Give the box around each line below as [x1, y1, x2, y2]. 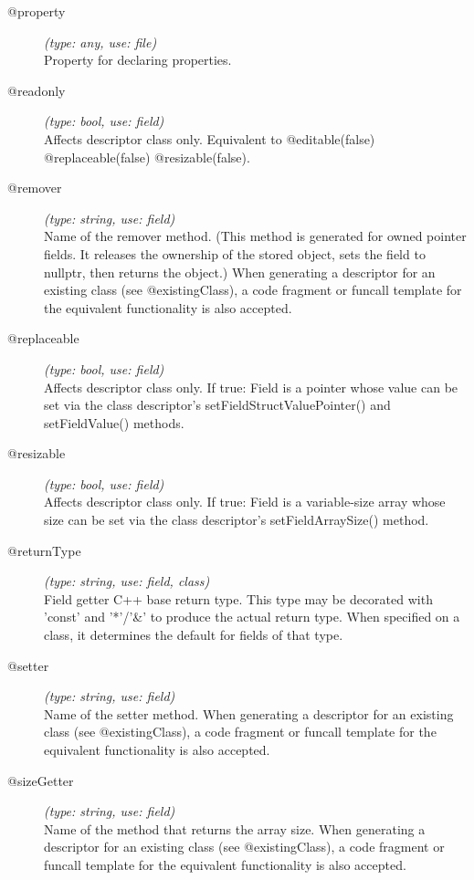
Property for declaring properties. [44, 50, 232, 69]
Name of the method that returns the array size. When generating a [44, 819, 426, 838]
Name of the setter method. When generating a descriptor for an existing [44, 704, 454, 723]
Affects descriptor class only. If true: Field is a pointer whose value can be [44, 377, 458, 396]
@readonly [7, 80, 66, 100]
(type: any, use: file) [44, 32, 157, 51]
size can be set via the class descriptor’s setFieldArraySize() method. [44, 510, 429, 529]
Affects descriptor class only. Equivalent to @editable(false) [44, 129, 375, 148]
